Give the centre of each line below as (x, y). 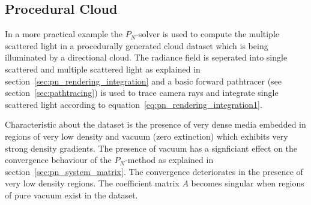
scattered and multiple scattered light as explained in (103, 69)
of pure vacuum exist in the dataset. (71, 195)
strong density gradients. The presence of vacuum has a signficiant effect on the (151, 148)
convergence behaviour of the (58, 160)
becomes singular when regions (248, 183)
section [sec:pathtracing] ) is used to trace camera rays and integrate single (142, 93)
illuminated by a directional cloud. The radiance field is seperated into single (146, 57)
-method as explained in (169, 160)
